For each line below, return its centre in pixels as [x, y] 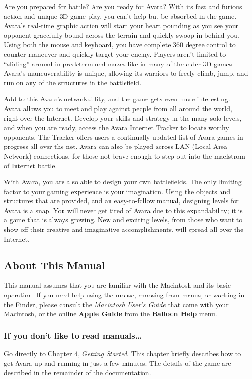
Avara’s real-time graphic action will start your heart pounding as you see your [121, 25]
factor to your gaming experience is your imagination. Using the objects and [117, 191]
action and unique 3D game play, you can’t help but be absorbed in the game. [120, 16]
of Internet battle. [31, 165]
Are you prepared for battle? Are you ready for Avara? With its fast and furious [123, 6]
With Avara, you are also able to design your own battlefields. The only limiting [123, 182]
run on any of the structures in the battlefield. [73, 82]
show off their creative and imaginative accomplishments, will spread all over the [124, 229]
